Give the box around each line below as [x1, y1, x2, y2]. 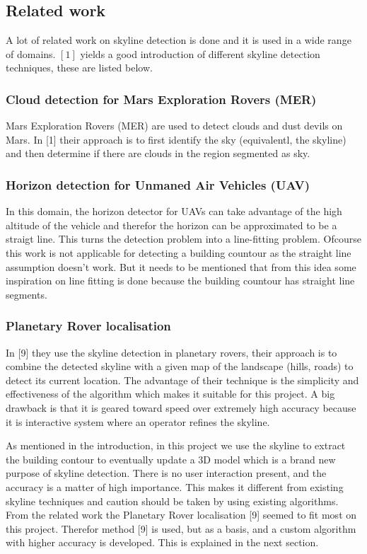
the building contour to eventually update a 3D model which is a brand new [6, 451, 336, 466]
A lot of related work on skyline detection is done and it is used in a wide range [6, 33, 351, 47]
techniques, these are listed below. [6, 60, 153, 75]
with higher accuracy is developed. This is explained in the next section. [6, 535, 319, 550]
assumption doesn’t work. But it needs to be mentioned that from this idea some [6, 259, 356, 274]
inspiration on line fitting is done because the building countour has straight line [6, 273, 355, 288]
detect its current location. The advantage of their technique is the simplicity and [6, 372, 359, 387]
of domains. [6, 46, 56, 61]
